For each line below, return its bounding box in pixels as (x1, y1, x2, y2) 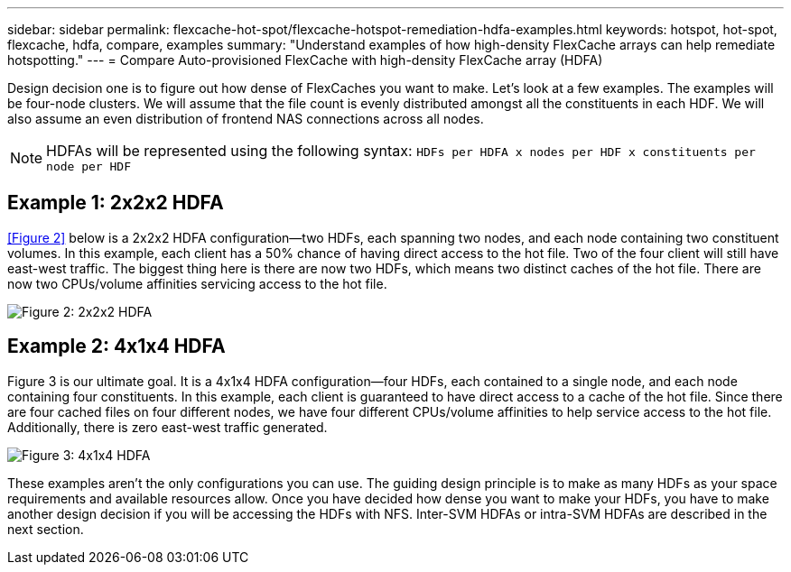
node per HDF (46, 160, 131, 173)
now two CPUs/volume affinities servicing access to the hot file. (7, 275, 387, 291)
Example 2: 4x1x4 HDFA (7, 335, 226, 358)
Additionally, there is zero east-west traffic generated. (7, 419, 328, 435)
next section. (7, 521, 84, 537)
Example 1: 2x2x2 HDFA (7, 191, 224, 215)
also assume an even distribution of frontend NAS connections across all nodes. (7, 111, 484, 126)
